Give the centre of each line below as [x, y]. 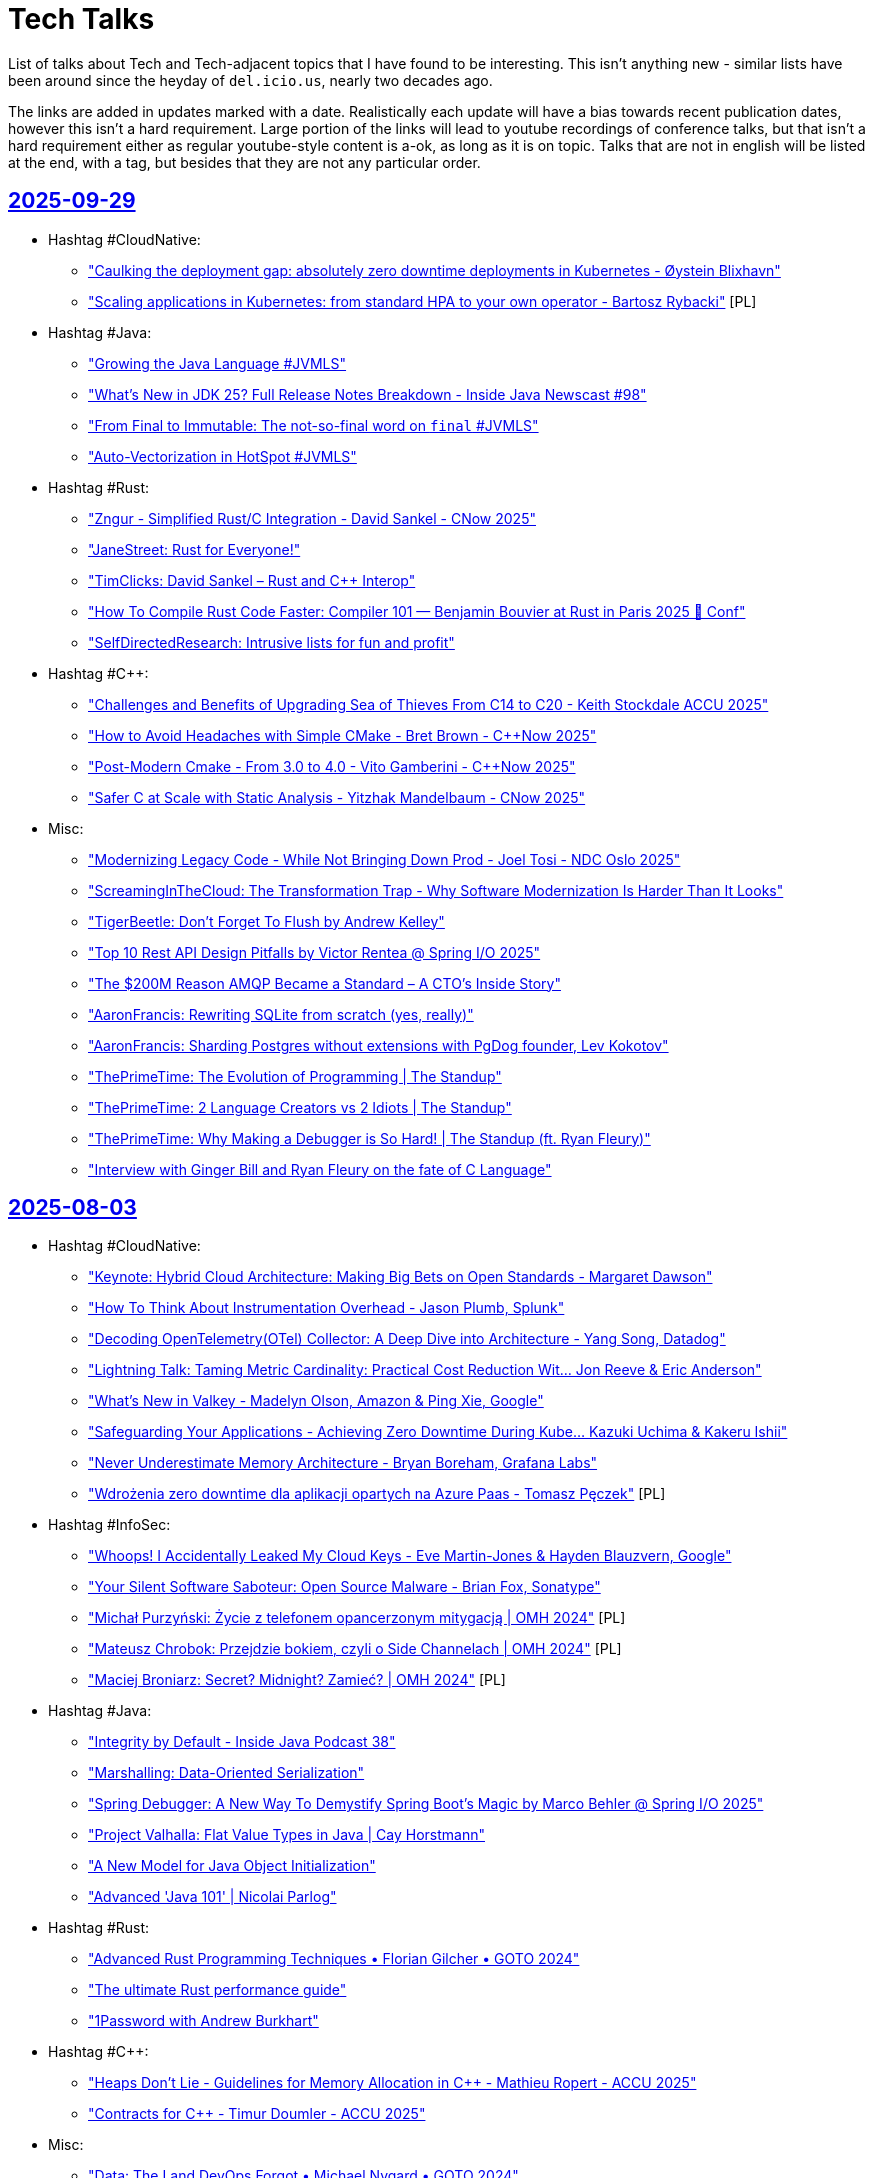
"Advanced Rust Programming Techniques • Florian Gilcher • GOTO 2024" [334, 1959]
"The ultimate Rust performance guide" [217, 1990]
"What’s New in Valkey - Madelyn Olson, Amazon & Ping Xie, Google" [316, 1401]
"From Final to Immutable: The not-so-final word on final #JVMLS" [313, 425]
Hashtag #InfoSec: [109, 1525]
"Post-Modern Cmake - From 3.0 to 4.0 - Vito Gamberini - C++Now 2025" [332, 766]
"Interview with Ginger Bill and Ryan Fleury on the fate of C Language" [320, 1169]
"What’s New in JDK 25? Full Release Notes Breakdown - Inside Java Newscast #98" [367, 394]
